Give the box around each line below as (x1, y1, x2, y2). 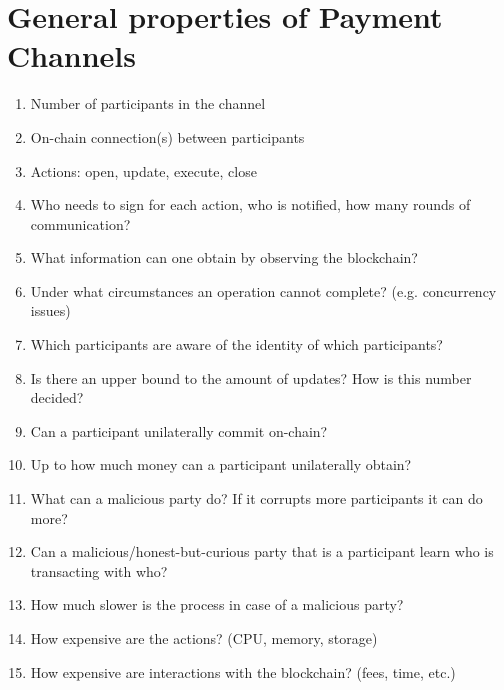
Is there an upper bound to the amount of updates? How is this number (30, 367, 472, 388)
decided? (30, 387, 84, 408)
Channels (7, 35, 136, 76)
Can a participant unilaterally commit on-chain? (30, 420, 328, 441)
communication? (30, 213, 131, 234)
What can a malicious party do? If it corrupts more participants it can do (30, 488, 483, 509)
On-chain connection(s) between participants (30, 126, 305, 147)
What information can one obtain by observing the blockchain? (30, 247, 418, 268)
